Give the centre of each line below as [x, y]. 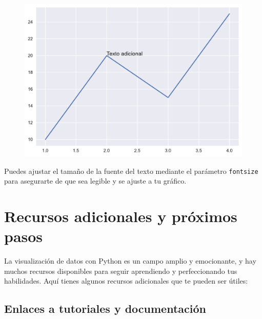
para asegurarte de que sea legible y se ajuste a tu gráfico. [95, 181]
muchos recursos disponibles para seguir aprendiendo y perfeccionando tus [121, 271]
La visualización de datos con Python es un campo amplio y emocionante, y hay [130, 261]
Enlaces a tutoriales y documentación [105, 308]
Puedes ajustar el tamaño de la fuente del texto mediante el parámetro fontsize [131, 171]
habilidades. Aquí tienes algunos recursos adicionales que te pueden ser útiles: [126, 281]
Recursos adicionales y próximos [121, 216]
